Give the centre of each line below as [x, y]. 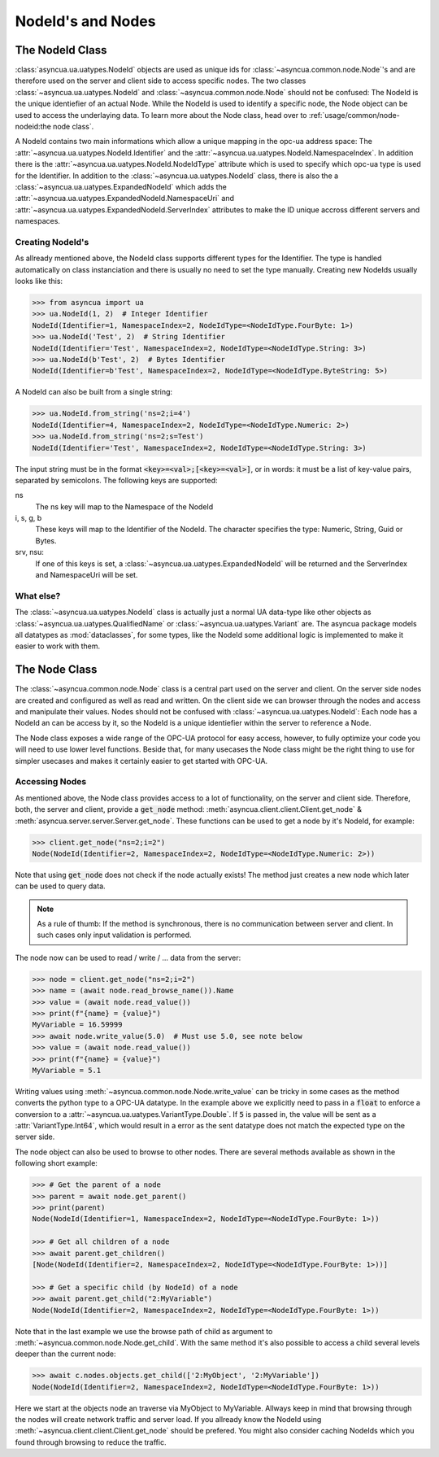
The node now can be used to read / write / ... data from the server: [128, 958]
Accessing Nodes [51, 782]
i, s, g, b [28, 518]
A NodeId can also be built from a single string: [94, 392]
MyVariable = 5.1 [67, 1070]
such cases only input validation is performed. [114, 935]
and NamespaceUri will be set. [87, 575]
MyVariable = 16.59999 [77, 1025]
